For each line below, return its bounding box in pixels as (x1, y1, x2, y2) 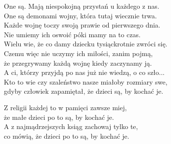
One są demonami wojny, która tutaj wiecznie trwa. (4, 10, 157, 20)
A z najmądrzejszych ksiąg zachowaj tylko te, (4, 121, 138, 131)
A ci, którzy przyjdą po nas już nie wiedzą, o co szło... (4, 67, 165, 77)
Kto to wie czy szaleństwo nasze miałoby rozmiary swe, (4, 76, 168, 86)
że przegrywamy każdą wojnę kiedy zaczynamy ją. (4, 58, 152, 68)
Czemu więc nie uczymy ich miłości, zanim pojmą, (4, 48, 153, 58)
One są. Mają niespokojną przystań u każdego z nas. (4, 1, 159, 11)
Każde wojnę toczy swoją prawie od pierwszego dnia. (4, 20, 160, 30)
